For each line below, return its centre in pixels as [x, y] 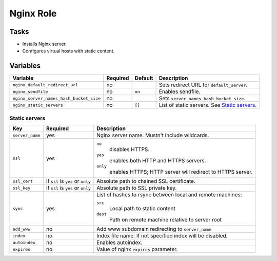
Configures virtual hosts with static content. [68, 51]
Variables [25, 66]
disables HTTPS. [130, 150]
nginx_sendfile [30, 92]
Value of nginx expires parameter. [137, 249]
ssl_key [22, 188]
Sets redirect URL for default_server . [203, 85]
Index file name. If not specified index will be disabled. [162, 236]
